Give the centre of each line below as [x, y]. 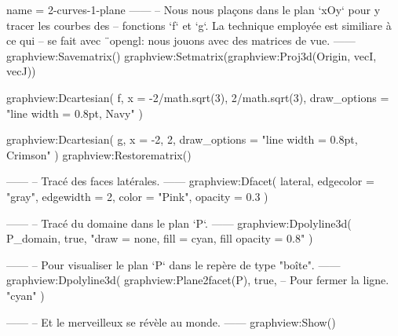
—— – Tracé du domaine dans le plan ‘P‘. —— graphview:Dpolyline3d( [179, 223]
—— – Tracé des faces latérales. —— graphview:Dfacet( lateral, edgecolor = [190, 181]
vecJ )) [21, 71]
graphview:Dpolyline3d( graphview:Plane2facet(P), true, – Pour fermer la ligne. [198, 280]
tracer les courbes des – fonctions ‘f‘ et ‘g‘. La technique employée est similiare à [199, 25]
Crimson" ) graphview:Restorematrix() [99, 154]
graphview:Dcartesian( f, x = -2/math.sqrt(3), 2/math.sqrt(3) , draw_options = [198, 97]
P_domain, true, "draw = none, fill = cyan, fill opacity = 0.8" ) [160, 238]
